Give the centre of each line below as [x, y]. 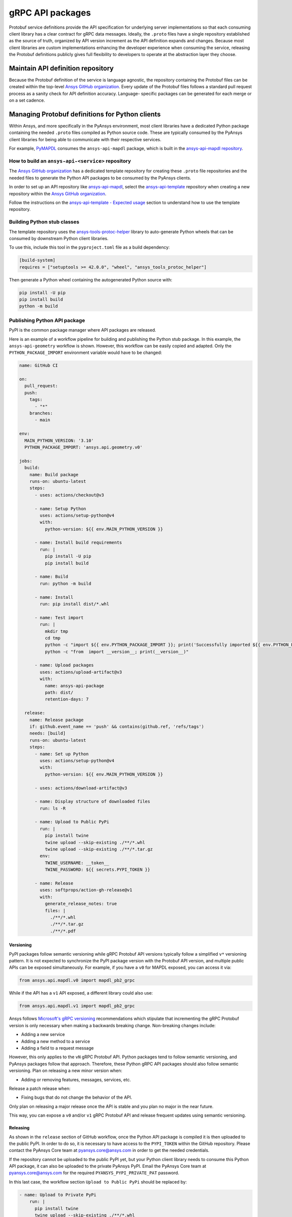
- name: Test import [59, 618]
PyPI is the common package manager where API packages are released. [83, 330]
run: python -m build [65, 583]
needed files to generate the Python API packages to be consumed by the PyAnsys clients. [100, 178]
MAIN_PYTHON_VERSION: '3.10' [59, 440]
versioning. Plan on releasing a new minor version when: [66, 1070]
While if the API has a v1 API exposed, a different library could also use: [81, 993]
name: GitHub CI [39, 366]
